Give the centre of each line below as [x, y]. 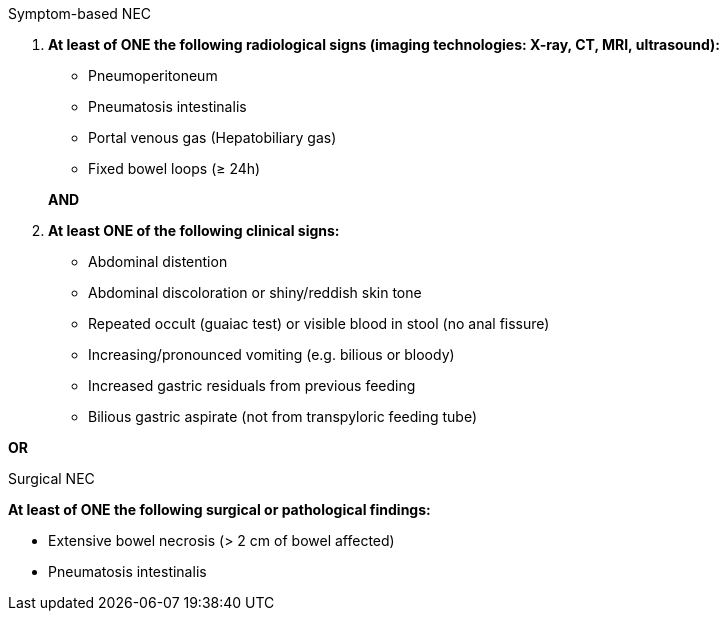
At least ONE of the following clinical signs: [194, 230]
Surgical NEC [51, 478]
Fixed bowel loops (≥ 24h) [174, 168]
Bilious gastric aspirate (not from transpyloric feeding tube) [282, 416]
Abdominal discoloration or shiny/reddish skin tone [255, 292]
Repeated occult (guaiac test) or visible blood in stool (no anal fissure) [319, 323]
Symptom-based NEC [80, 13]
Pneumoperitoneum [153, 75]
